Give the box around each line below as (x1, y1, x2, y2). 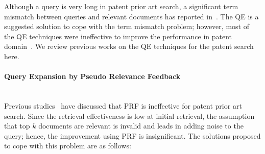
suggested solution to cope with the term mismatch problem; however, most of (4, 21, 249, 32)
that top (4, 120, 30, 131)
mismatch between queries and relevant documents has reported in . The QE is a (4, 11, 259, 21)
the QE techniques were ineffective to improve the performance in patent (4, 31, 232, 41)
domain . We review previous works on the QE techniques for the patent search (4, 41, 254, 52)
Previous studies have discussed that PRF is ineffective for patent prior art (4, 100, 242, 111)
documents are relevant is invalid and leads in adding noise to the (38, 120, 244, 131)
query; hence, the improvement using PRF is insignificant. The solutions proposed (4, 130, 261, 141)
